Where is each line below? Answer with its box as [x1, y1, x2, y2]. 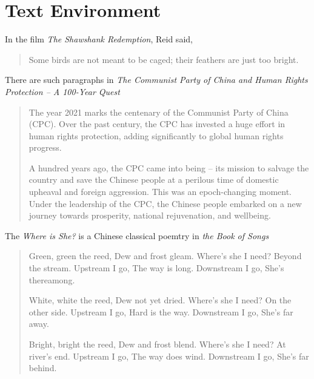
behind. [28, 361, 57, 374]
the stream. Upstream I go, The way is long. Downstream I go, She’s [28, 262, 284, 274]
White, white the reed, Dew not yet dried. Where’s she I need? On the [28, 294, 292, 306]
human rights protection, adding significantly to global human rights [28, 129, 284, 142]
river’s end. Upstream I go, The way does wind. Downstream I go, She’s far [28, 349, 309, 362]
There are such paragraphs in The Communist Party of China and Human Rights [5, 73, 308, 86]
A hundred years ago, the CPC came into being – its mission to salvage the [28, 161, 309, 174]
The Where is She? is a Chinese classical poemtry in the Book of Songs [5, 229, 269, 242]
